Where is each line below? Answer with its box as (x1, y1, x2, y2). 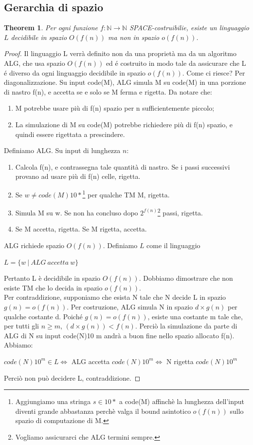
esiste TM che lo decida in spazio (4, 282, 103, 292)
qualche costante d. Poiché (4, 311, 83, 321)
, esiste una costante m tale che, (147, 311, 243, 321)
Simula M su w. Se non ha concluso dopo (15, 207, 138, 217)
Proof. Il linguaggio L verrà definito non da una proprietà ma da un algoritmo (4, 48, 236, 58)
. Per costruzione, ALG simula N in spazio (67, 301, 193, 311)
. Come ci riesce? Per (182, 67, 245, 77)
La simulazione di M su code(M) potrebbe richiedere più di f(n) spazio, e (15, 119, 233, 129)
